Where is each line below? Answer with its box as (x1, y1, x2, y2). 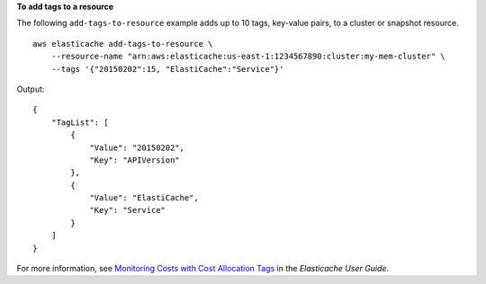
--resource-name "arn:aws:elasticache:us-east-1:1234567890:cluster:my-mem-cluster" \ (50, 51, 445, 62)
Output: (16, 84, 45, 94)
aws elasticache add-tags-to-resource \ (32, 39, 213, 49)
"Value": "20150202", (89, 142, 184, 153)
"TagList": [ (50, 117, 109, 128)
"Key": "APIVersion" (89, 155, 180, 165)
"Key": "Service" (89, 205, 166, 216)
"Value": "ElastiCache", (89, 193, 200, 203)
